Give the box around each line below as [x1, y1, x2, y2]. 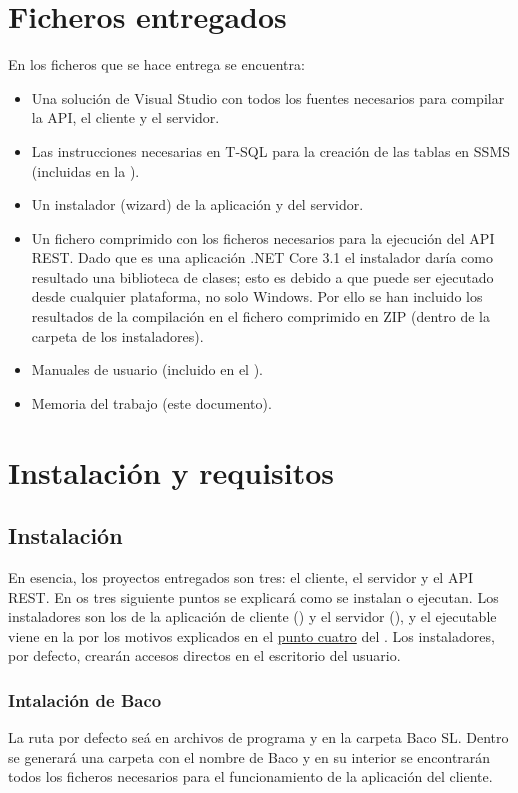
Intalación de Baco [8, 687, 162, 712]
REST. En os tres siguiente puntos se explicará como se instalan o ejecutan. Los [8, 586, 499, 607]
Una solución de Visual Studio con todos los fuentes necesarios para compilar [31, 87, 505, 108]
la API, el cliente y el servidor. [31, 107, 220, 128]
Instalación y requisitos [8, 451, 335, 492]
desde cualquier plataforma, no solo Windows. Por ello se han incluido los [31, 286, 483, 307]
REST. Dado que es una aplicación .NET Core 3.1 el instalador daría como [31, 247, 493, 268]
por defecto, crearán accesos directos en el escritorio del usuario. [8, 645, 401, 666]
